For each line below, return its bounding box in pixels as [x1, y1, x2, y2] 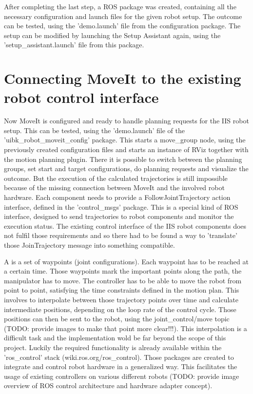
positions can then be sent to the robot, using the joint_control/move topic [4, 314, 230, 324]
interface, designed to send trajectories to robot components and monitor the [4, 211, 234, 221]
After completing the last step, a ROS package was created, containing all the [4, 1, 236, 11]
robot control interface [4, 87, 159, 107]
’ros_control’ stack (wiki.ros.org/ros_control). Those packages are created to [4, 352, 234, 362]
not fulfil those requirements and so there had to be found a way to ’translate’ [4, 230, 237, 240]
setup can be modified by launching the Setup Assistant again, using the [4, 30, 221, 40]
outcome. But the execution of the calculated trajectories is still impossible [4, 173, 228, 183]
